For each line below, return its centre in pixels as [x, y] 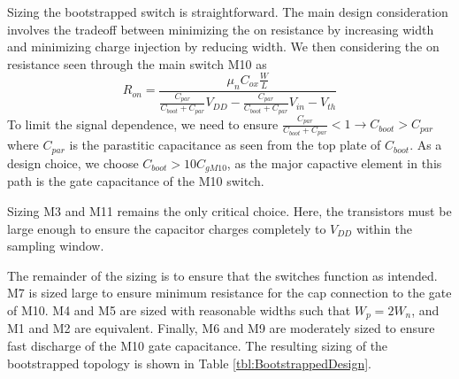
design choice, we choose [73, 162]
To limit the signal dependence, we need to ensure [143, 124]
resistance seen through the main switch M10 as [137, 63]
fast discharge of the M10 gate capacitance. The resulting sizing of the [198, 345]
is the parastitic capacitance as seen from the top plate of [225, 145]
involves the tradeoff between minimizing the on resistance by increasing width [221, 29]
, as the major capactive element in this [334, 162]
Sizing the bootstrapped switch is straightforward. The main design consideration [228, 12]
